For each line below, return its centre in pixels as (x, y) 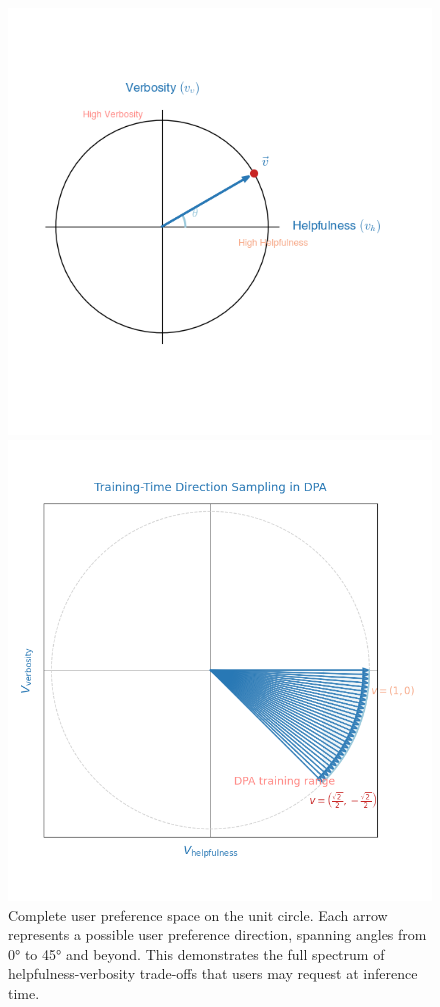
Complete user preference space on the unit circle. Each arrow (198, 914)
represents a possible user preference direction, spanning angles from (217, 934)
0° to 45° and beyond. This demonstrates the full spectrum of (196, 953)
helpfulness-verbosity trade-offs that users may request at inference (213, 973)
